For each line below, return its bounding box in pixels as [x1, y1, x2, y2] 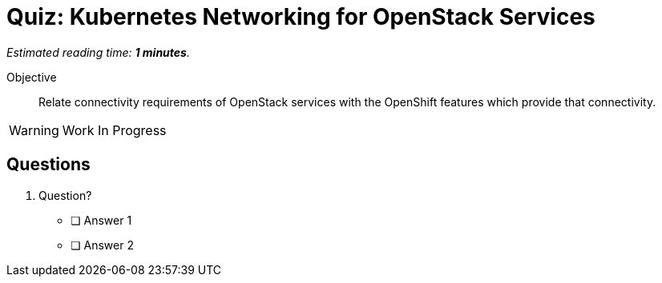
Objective [6, 70, 57, 84]
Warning [9, 122, 59, 138]
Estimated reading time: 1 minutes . [6, 45, 190, 59]
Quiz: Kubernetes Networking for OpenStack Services [6, 3, 595, 30]
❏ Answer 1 [71, 213, 132, 227]
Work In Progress [62, 122, 167, 138]
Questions [6, 154, 91, 175]
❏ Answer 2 [71, 237, 134, 252]
